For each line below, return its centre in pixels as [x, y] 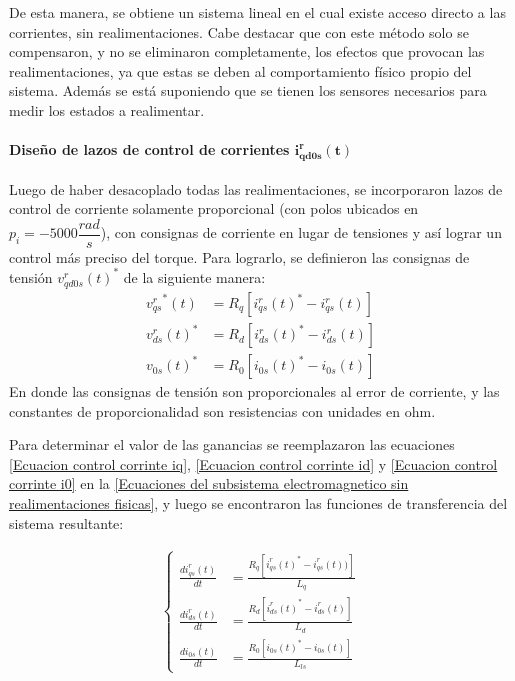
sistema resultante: [66, 522]
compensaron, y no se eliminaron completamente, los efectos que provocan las [247, 51]
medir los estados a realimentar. [107, 109]
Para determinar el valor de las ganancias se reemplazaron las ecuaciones [232, 444]
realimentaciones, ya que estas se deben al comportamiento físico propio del [240, 70]
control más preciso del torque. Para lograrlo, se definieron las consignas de [239, 256]
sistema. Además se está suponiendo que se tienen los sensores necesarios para [248, 90]
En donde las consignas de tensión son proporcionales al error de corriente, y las [254, 391]
